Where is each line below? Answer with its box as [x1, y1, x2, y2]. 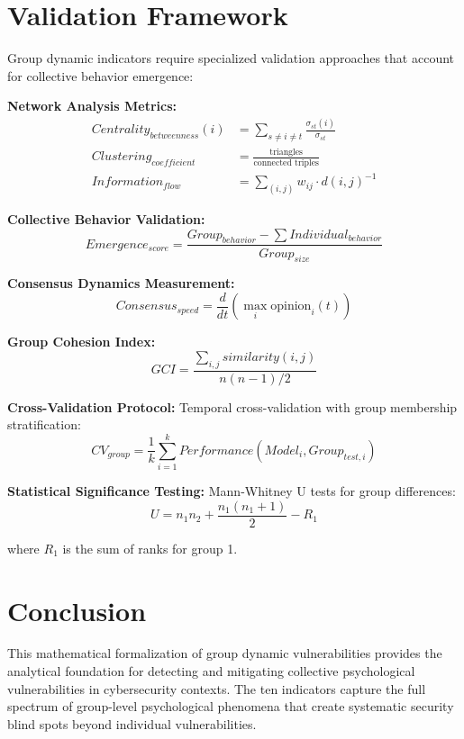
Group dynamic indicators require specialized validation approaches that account [7, 49, 455, 68]
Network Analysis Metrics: [7, 96, 177, 115]
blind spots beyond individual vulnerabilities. [7, 714, 257, 733]
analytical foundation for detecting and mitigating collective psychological [7, 662, 415, 680]
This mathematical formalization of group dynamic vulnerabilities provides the [7, 644, 442, 662]
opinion [270, 300, 312, 313]
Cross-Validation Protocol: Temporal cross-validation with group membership [7, 397, 458, 416]
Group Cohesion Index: [7, 332, 156, 351]
